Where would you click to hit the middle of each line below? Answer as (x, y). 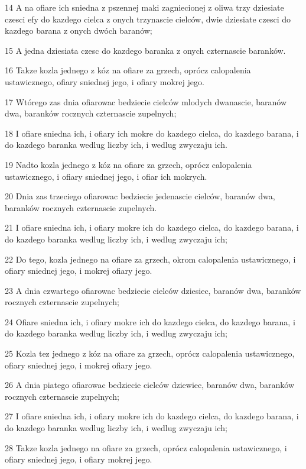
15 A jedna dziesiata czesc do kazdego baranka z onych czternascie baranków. (145, 50)
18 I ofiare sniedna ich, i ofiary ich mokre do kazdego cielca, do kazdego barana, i (152, 133)
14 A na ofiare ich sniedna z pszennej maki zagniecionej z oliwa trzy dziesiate (144, 7)
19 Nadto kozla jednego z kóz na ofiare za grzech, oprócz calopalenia (128, 164)
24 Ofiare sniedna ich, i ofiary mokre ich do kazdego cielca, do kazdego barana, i (150, 321)
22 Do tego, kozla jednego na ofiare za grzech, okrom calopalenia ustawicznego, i (150, 259)
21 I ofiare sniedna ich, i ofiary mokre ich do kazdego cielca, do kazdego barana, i (152, 227)
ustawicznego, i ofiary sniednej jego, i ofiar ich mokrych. (106, 176)
